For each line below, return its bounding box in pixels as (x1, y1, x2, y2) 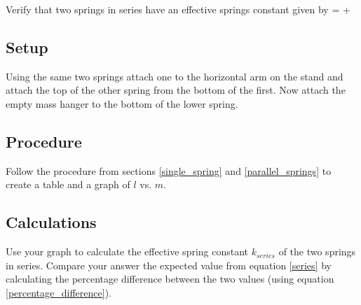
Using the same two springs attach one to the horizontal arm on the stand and (6, 69, 343, 83)
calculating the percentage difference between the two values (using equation (6, 271, 334, 286)
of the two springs (278, 244, 356, 259)
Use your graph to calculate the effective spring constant (6, 244, 249, 259)
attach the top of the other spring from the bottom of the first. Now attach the (6, 83, 346, 97)
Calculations (6, 211, 97, 233)
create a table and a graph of (6, 177, 130, 192)
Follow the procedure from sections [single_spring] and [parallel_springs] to (6, 163, 332, 178)
